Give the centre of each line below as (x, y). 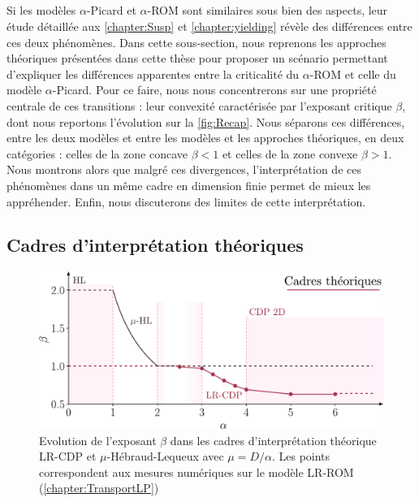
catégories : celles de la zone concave (97, 153)
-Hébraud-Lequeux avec (165, 456)
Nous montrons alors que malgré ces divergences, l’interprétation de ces (184, 169)
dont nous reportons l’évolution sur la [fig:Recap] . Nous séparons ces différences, (206, 121)
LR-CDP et (68, 456)
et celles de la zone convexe (290, 153)
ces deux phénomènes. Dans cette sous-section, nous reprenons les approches (197, 42)
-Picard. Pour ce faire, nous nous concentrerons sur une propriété (214, 90)
